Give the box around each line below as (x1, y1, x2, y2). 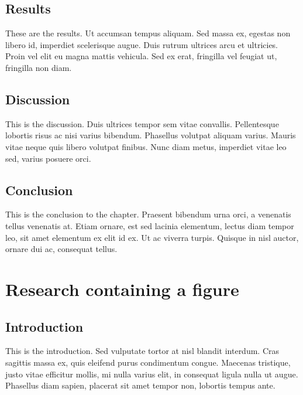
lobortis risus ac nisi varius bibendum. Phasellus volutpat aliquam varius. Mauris (5, 129, 296, 141)
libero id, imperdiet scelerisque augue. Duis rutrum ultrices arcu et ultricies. (5, 38, 278, 50)
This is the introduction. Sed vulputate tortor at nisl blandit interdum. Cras (5, 345, 280, 357)
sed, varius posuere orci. (5, 152, 91, 164)
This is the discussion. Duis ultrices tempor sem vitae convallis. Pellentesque (5, 117, 279, 130)
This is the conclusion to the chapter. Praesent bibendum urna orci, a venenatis (5, 208, 291, 220)
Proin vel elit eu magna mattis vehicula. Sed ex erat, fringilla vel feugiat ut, (5, 50, 277, 62)
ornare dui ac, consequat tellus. (5, 243, 118, 255)
